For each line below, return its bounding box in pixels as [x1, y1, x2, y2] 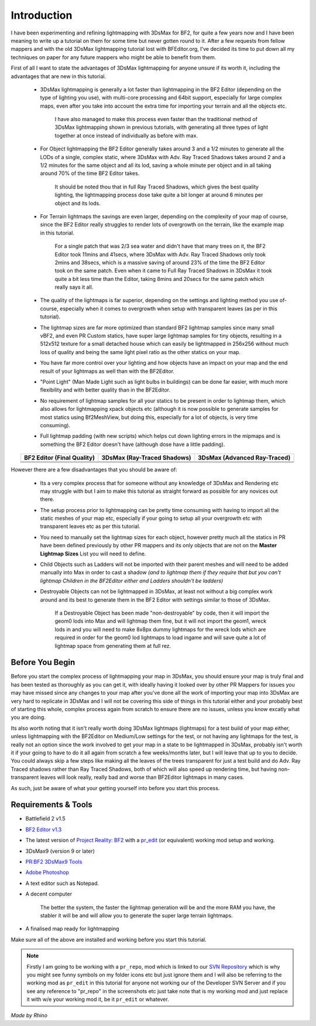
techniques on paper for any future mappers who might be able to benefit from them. [11, 53, 217, 61]
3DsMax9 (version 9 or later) [25, 847, 95, 855]
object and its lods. [54, 200, 101, 207]
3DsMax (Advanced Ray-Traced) [198, 454, 291, 462]
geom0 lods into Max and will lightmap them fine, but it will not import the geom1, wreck [54, 617, 267, 624]
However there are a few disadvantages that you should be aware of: [11, 466, 178, 473]
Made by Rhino [11, 1012, 48, 1019]
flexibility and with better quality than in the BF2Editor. [40, 386, 171, 393]
